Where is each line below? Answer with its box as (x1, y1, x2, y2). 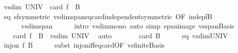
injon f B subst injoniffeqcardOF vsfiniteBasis (3, 40, 165, 50)
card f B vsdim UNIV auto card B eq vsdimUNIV (13, 30, 228, 40)
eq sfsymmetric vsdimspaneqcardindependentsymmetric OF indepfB (3, 11, 213, 21)
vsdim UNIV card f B (3, 1, 80, 11)
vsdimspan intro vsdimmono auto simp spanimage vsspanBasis (21, 21, 235, 31)
